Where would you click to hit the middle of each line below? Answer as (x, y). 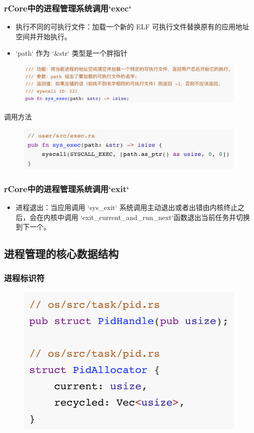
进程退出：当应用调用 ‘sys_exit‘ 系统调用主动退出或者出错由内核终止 (127, 207)
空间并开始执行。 (43, 36)
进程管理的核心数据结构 (61, 254)
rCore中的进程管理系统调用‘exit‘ (67, 188)
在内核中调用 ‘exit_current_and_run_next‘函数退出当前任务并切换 (143, 217)
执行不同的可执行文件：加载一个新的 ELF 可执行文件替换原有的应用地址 (132, 27)
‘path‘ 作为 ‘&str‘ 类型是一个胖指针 (71, 53)
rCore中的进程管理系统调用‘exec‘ (68, 8)
